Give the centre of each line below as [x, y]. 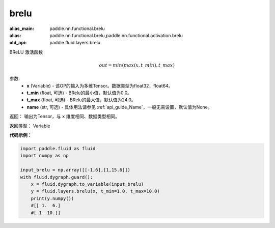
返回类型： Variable [30, 126]
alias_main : [22, 28]
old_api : [18, 43]
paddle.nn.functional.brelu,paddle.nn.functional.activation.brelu [116, 35]
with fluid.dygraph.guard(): [57, 177]
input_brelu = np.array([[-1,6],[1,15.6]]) [75, 170]
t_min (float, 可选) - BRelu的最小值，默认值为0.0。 [79, 93]
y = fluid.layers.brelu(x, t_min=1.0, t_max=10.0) [95, 191]
